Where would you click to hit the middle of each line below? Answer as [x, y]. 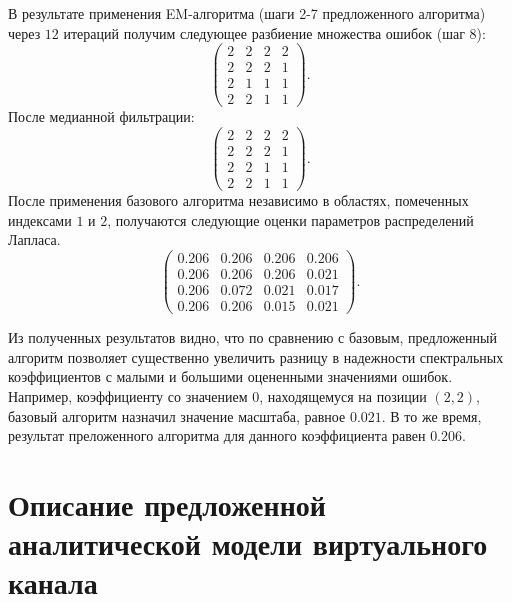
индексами [40, 219]
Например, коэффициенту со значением [128, 395]
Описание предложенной [167, 503]
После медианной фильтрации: [101, 116]
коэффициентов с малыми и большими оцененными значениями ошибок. [230, 376]
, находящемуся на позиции [343, 395]
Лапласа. [34, 239]
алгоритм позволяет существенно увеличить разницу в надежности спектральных [256, 356]
